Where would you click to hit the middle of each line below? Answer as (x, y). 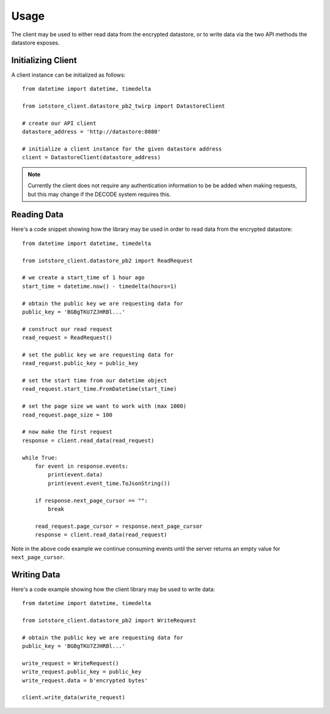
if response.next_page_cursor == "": (91, 500)
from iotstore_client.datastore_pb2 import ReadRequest (108, 261)
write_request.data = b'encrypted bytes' (85, 680)
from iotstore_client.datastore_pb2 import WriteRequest (109, 620)
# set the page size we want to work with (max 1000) (104, 406)
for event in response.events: (82, 466)
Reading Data (38, 215)
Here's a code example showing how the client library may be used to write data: (113, 589)
